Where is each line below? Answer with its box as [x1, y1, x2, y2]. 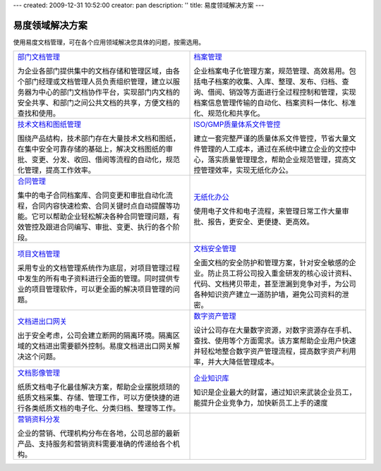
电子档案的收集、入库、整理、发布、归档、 [200, 77, 342, 87]
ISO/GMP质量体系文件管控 [193, 120, 281, 130]
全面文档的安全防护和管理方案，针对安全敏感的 [193, 258, 349, 268]
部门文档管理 [17, 52, 60, 62]
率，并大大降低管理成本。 [193, 357, 279, 367]
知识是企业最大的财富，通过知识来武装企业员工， [193, 388, 356, 398]
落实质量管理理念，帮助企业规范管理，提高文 [207, 155, 356, 165]
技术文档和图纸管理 [17, 120, 81, 130]
